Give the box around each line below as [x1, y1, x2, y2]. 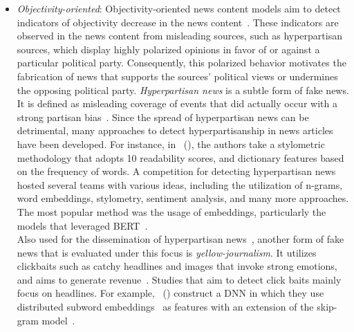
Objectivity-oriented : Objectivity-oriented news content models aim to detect [17, 1, 341, 15]
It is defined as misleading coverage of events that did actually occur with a [17, 96, 337, 111]
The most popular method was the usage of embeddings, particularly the [17, 204, 326, 219]
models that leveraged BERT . [17, 218, 148, 232]
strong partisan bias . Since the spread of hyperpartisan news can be [17, 109, 309, 124]
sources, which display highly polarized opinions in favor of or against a [17, 41, 320, 56]
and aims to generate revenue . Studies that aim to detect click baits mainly [17, 272, 342, 286]
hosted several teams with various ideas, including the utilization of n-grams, [17, 177, 343, 192]
